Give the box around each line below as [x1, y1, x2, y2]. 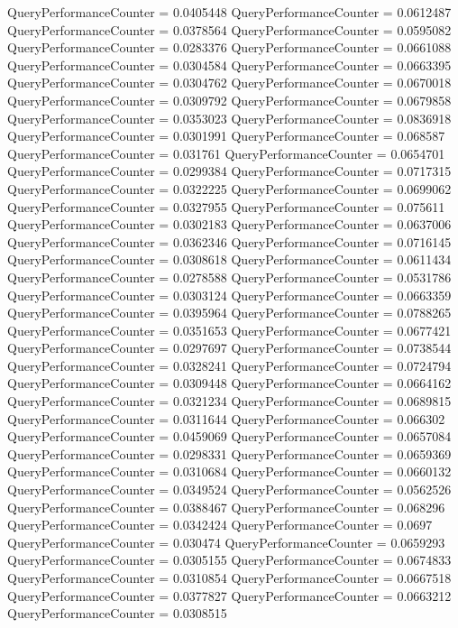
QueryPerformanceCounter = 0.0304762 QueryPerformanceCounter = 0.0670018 [7, 73, 452, 92]
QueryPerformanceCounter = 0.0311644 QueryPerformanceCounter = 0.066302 [7, 409, 445, 428]
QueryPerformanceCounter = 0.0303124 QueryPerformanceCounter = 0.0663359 [7, 285, 452, 304]
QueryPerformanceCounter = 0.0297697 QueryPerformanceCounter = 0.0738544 [7, 338, 452, 357]
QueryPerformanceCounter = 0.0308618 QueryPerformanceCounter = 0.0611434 [7, 250, 452, 269]
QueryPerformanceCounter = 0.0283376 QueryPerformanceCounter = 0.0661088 [7, 38, 452, 57]
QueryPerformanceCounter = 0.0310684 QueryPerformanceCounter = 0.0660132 [7, 462, 452, 481]
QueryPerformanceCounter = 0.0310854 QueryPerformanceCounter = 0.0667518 [7, 568, 452, 586]
